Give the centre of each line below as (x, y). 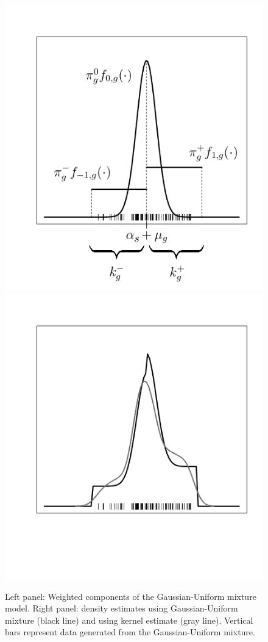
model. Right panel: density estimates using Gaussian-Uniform (122, 608)
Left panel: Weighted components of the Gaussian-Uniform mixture (131, 596)
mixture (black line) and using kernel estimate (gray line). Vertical (129, 620)
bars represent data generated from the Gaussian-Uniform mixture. (130, 632)
